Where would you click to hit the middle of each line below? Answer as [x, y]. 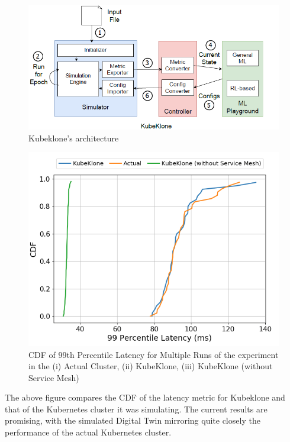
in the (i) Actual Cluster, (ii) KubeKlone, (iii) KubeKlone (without [151, 366]
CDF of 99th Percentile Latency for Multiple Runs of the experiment [154, 354]
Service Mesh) [54, 377]
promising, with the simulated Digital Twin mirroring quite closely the [133, 420]
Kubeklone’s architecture [74, 138]
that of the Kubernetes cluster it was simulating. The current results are [136, 409]
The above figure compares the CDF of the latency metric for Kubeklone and [145, 397]
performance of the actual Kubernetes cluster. [88, 432]
